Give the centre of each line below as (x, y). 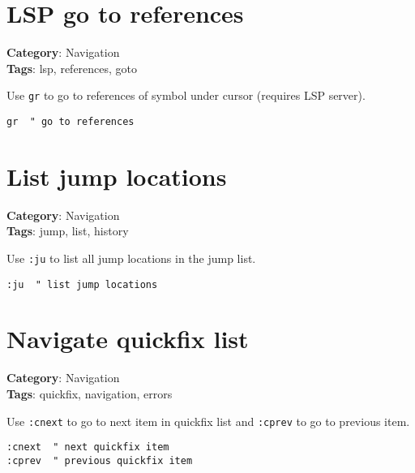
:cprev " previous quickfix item (100, 460)
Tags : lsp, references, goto (72, 68)
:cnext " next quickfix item (88, 447)
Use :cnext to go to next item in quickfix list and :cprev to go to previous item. (208, 421)
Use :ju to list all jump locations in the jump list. (131, 258)
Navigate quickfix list (128, 339)
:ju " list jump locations (82, 284)
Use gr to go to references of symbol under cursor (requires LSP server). (186, 95)
